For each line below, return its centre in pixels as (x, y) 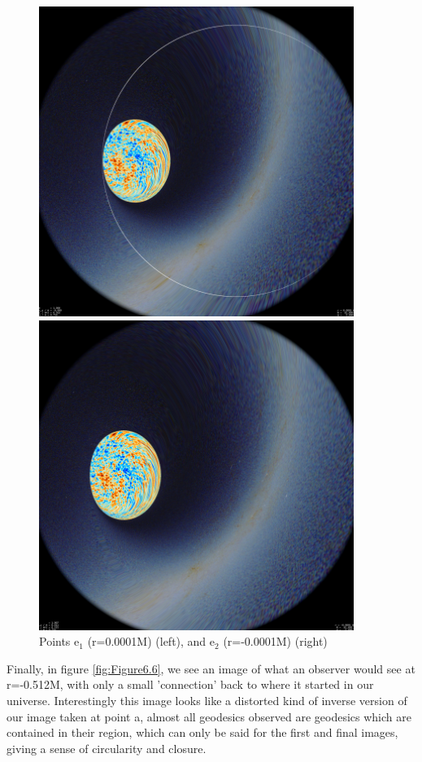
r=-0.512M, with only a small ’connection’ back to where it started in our (190, 684)
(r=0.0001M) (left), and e (151, 641)
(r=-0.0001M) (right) (275, 641)
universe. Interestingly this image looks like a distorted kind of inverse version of (207, 700)
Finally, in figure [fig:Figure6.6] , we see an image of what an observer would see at (211, 668)
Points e (59, 641)
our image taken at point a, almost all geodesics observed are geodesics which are (209, 716)
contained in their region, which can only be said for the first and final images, (202, 732)
